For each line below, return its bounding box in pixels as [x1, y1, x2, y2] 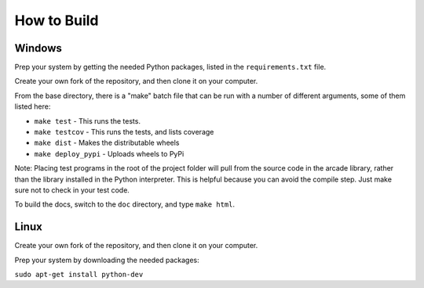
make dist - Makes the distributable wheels [34, 138, 180, 148]
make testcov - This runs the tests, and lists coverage [34, 128, 214, 137]
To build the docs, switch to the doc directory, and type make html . [14, 200, 236, 209]
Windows [14, 41, 62, 55]
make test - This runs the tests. [34, 116, 141, 125]
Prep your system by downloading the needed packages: [14, 255, 199, 265]
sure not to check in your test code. [14, 185, 130, 195]
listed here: [14, 102, 51, 111]
